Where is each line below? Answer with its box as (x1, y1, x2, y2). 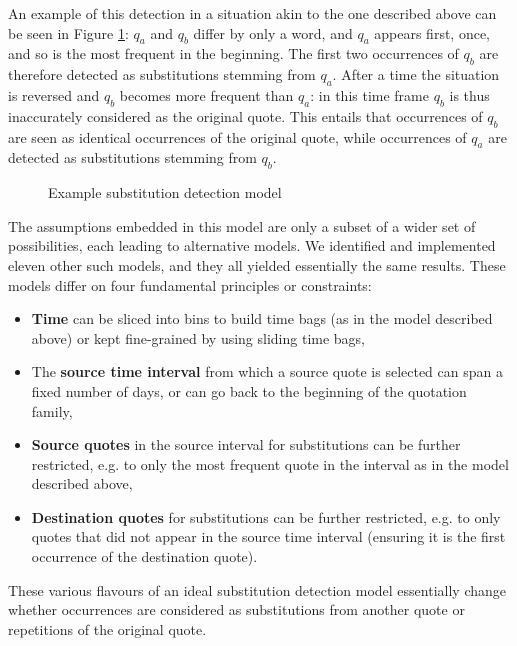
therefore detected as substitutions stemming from (8, 64, 316, 85)
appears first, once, (374, 22, 491, 43)
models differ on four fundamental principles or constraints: (8, 274, 372, 295)
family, (31, 400, 73, 421)
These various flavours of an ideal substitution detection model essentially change (8, 579, 506, 600)
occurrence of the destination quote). (31, 546, 258, 567)
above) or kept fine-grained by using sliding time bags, (31, 327, 366, 348)
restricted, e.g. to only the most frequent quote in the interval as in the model (31, 453, 509, 474)
